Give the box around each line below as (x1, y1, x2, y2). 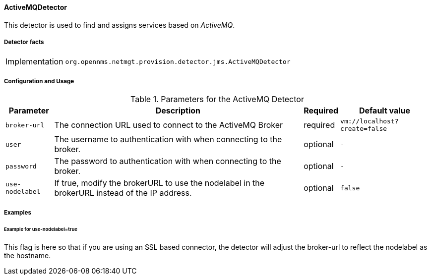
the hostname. (4, 251, 51, 260)
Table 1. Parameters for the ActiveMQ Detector (130, 94, 304, 105)
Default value (359, 106, 411, 116)
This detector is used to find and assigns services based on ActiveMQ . (4, 20, 235, 29)
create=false (340, 125, 387, 133)
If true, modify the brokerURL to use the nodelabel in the (54, 178, 265, 188)
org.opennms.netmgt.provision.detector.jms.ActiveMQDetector (65, 57, 291, 65)
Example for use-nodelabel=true (4, 226, 77, 232)
